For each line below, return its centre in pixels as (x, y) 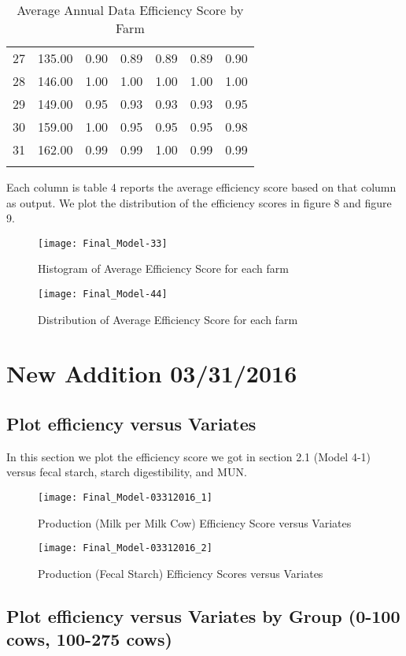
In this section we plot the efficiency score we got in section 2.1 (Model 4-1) (189, 456)
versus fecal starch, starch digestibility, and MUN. (127, 472)
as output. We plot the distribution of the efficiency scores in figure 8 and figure (199, 202)
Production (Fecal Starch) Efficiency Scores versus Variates (181, 573)
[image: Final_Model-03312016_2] (125, 548)
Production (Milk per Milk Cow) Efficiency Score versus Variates (195, 522)
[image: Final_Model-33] (103, 243)
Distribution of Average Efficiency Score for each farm (168, 319)
